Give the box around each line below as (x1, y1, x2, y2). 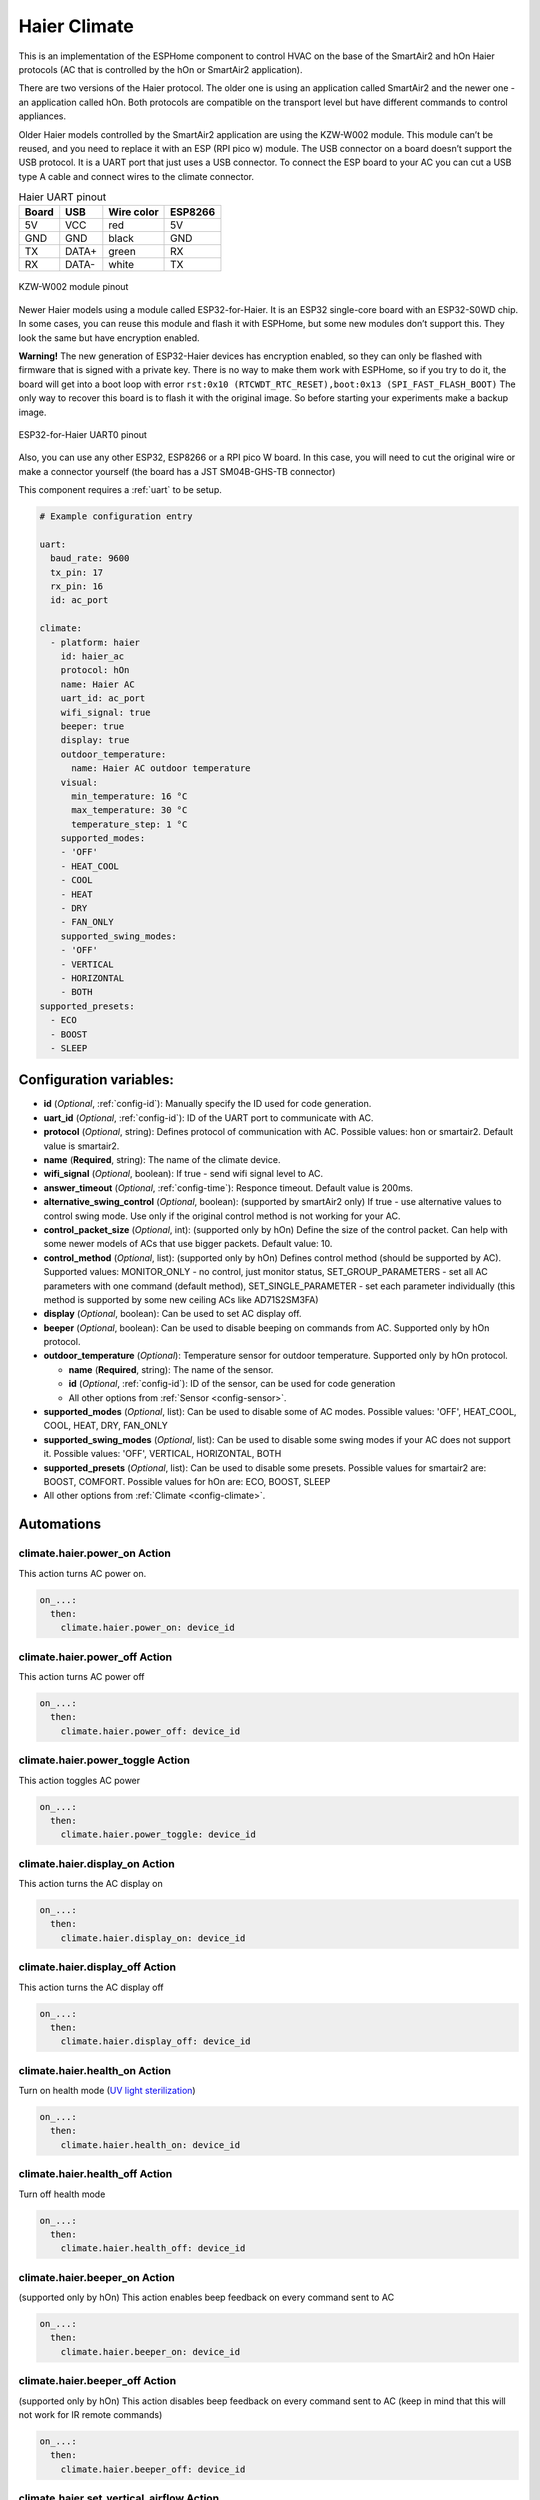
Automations (18, 1516, 102, 1533)
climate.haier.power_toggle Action (18, 1753, 190, 1767)
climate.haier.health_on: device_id (60, 2139, 240, 2150)
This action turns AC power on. (18, 1567, 147, 1579)
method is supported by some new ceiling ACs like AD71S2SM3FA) (43, 1293, 319, 1305)
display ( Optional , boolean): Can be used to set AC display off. (43, 1308, 302, 1320)
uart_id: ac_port (60, 693, 146, 704)
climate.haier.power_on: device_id (60, 1622, 235, 1634)
